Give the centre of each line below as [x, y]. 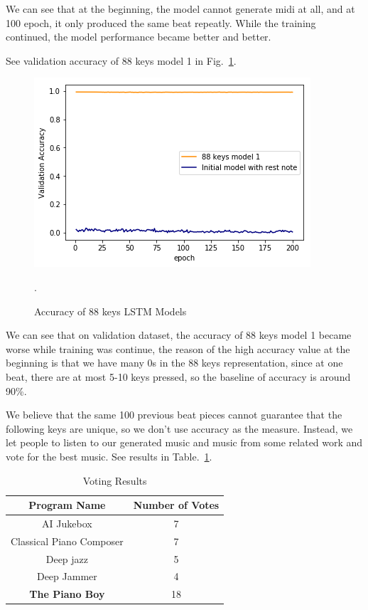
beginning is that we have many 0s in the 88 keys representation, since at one [174, 363]
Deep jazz [67, 558]
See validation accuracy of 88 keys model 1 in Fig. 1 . [121, 60]
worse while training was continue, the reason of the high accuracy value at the [178, 348]
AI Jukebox [67, 523]
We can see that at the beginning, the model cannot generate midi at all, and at [180, 9]
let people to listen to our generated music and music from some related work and [184, 442]
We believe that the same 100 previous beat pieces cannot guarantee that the [174, 415]
